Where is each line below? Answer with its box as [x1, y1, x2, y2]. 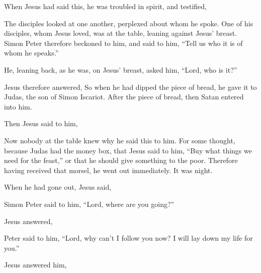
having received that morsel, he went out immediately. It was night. [4, 165, 213, 175]
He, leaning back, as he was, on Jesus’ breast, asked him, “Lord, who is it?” [4, 64, 237, 75]
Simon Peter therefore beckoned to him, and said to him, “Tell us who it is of [4, 37, 243, 48]
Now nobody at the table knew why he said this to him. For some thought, [4, 135, 235, 145]
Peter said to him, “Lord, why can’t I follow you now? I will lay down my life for [4, 233, 253, 243]
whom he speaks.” [4, 47, 59, 58]
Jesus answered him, [4, 259, 67, 270]
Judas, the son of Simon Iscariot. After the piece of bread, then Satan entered [4, 91, 244, 102]
